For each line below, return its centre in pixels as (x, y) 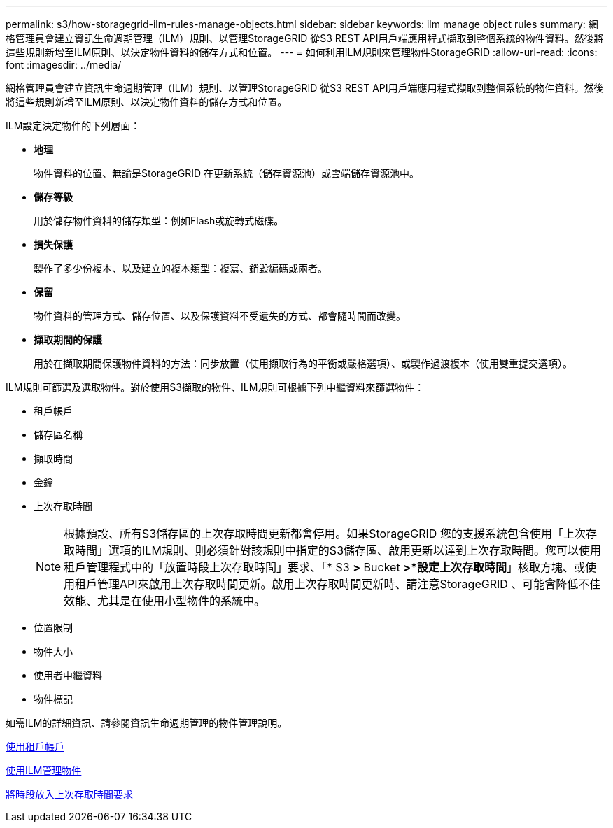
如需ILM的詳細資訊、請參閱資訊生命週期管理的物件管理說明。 (147, 723)
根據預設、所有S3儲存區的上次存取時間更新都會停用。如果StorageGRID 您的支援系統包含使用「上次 (325, 534)
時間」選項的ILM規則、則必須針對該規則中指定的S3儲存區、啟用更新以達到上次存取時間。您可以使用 (338, 550)
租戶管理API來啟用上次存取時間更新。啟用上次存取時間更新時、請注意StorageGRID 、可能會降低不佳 (338, 584)
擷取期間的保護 (68, 340)
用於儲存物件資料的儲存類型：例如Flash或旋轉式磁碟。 (159, 221)
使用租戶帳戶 (35, 747)
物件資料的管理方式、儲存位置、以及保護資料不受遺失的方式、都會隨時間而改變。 (220, 316)
